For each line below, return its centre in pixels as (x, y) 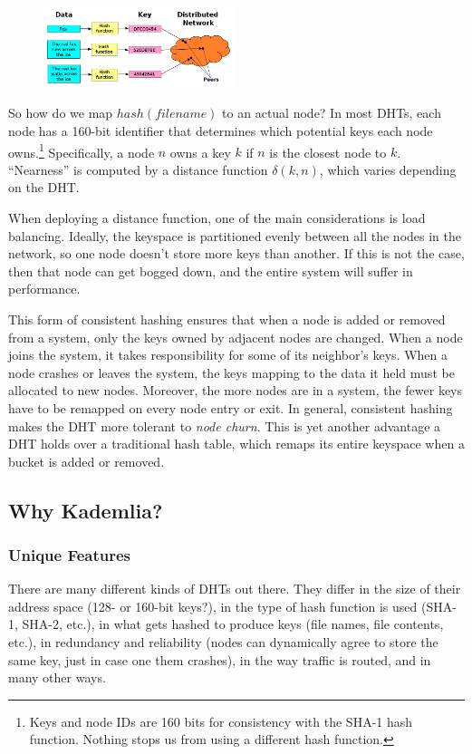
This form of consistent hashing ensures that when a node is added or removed (227, 319)
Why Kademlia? (86, 510)
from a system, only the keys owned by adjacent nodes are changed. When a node (236, 337)
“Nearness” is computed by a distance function (138, 169)
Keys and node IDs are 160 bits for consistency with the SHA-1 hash (221, 721)
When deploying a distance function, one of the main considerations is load (217, 217)
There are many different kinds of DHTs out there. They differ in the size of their (235, 589)
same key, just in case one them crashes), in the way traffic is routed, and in (220, 659)
